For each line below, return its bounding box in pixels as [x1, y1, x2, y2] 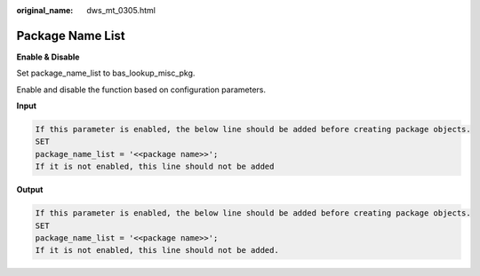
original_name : [16, 5, 74, 15]
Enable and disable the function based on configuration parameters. [16, 84, 267, 95]
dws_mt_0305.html [86, 5, 156, 15]
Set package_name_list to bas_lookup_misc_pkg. [16, 67, 196, 79]
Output [16, 185, 44, 195]
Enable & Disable [16, 51, 80, 62]
